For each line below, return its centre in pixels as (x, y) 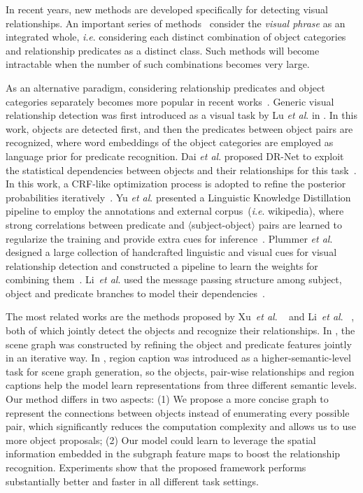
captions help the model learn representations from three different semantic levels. (181, 385)
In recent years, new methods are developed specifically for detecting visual (167, 9)
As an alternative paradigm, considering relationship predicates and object (165, 87)
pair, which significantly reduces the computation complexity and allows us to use (181, 426)
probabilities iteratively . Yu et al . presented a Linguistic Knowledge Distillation (178, 197)
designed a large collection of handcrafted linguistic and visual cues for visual (171, 252)
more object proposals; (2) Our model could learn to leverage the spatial (161, 440)
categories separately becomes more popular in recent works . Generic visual (170, 101)
